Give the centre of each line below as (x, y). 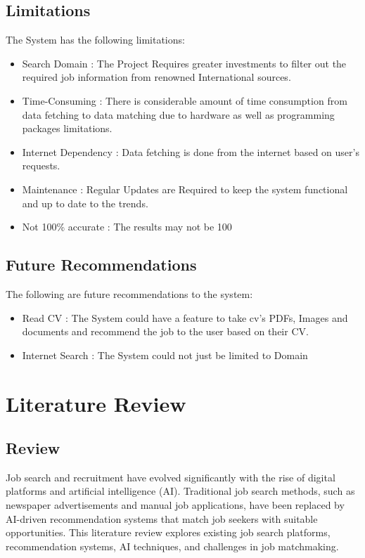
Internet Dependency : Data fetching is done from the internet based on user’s (191, 151)
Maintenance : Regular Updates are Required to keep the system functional (185, 189)
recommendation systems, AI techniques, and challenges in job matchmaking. (172, 546)
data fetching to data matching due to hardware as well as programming (178, 114)
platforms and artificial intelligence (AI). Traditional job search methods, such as (180, 491)
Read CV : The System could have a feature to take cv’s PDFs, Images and (185, 317)
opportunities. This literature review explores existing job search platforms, (168, 532)
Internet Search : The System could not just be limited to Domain (165, 355)
